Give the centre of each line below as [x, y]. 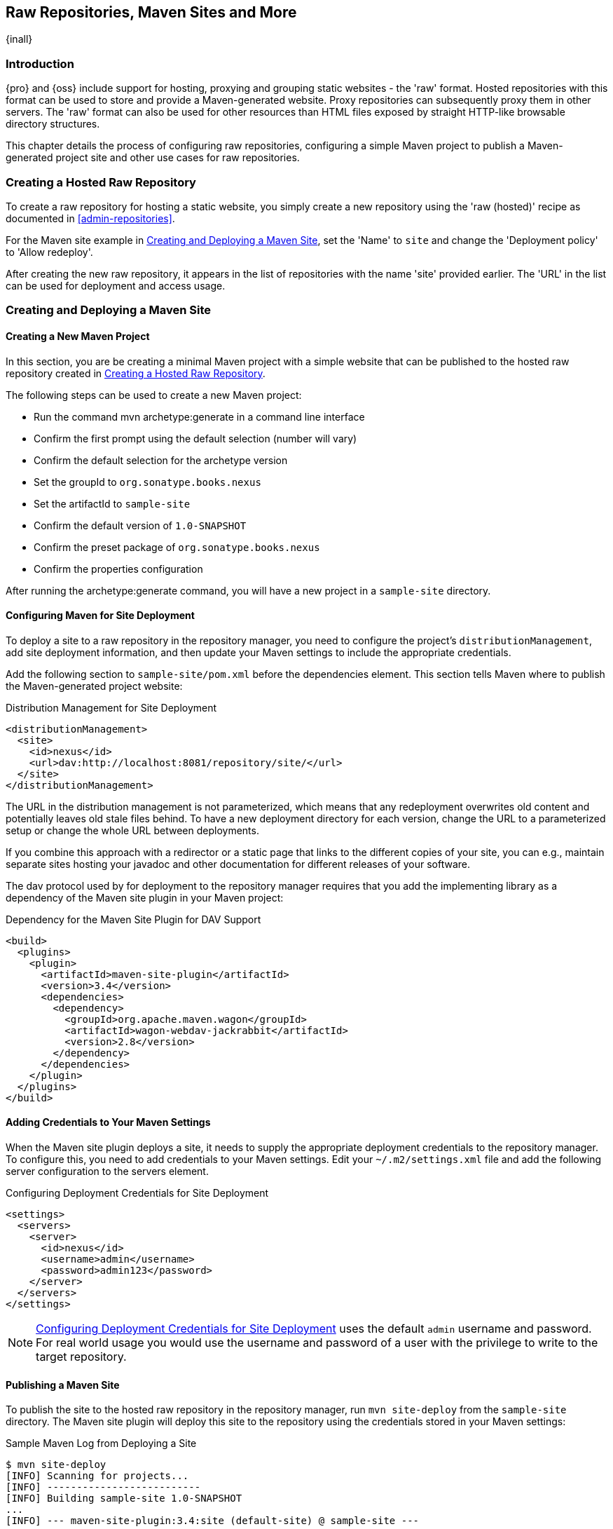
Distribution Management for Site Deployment [111, 707]
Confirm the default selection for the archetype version [161, 460]
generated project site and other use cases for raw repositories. [153, 158]
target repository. [81, 1356]
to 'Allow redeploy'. [49, 252]
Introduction [40, 63]
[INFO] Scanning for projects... [97, 1476]
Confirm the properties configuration [118, 569]
